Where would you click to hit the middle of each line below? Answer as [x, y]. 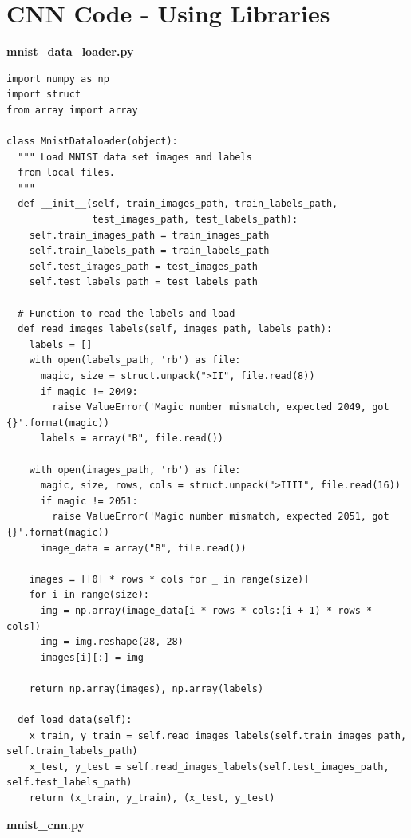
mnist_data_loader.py [70, 51]
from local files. [67, 173]
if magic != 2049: [89, 391]
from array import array [72, 110]
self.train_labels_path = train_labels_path [149, 251]
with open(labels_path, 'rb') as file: [135, 360]
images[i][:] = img [92, 657]
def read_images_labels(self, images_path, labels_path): [175, 329]
